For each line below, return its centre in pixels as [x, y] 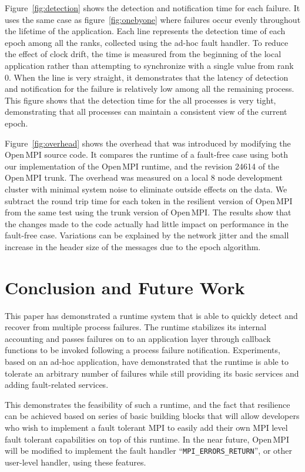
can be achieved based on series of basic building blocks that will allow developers [152, 416]
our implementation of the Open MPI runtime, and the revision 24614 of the [142, 166]
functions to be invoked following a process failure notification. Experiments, [143, 350]
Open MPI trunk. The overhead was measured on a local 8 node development [144, 177]
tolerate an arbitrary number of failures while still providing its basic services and [152, 373]
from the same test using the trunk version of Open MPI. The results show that [148, 212]
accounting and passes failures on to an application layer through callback [138, 338]
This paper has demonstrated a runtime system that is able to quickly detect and [151, 315]
